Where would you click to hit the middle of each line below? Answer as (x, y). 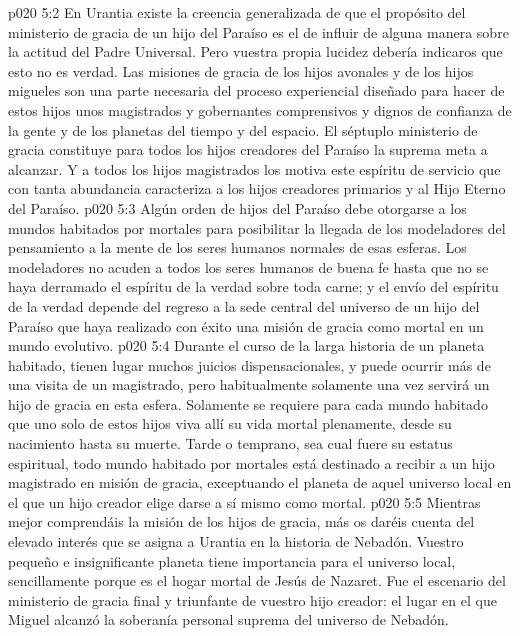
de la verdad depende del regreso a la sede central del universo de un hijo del (244, 305)
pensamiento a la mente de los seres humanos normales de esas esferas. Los (237, 247)
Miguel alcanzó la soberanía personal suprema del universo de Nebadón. (228, 619)
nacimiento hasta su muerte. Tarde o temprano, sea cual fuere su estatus (230, 443)
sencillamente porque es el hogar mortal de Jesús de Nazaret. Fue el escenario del (257, 580)
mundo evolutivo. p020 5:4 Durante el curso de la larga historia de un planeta (246, 345)
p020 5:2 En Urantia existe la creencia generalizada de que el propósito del (237, 12)
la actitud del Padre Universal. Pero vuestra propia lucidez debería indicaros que (255, 51)
